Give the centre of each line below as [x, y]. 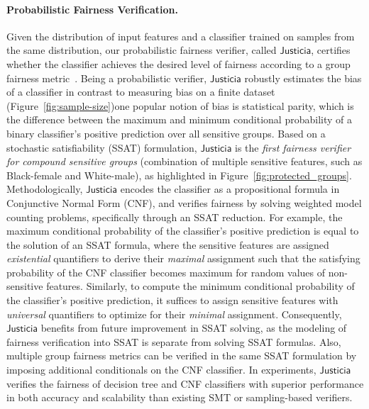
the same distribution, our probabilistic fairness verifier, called [142, 50]
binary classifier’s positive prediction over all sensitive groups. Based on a [166, 133]
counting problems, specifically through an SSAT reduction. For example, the [175, 217]
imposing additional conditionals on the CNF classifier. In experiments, [161, 370]
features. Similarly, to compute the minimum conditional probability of [200, 286]
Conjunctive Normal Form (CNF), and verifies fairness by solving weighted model [184, 202]
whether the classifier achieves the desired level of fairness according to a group [178, 63]
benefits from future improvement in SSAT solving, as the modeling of [194, 328]
